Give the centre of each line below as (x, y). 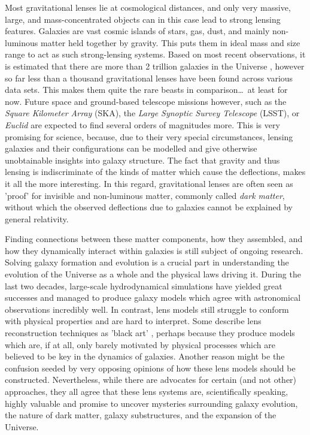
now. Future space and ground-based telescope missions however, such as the (146, 101)
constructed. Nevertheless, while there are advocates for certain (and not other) (151, 380)
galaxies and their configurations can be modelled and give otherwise (131, 148)
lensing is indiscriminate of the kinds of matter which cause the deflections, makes (155, 172)
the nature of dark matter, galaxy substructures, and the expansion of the (141, 415)
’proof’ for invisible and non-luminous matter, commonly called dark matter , (145, 195)
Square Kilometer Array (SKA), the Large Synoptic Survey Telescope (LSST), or (152, 113)
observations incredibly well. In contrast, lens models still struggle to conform (147, 309)
